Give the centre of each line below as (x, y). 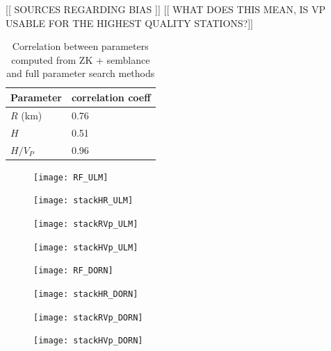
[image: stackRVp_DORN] (88, 317)
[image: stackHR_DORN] (86, 294)
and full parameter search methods (81, 73)
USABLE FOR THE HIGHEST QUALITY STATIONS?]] (129, 23)
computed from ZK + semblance (81, 59)
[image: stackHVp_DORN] (88, 341)
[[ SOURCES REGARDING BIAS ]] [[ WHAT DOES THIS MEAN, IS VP (166, 9)
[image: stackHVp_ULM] (86, 247)
